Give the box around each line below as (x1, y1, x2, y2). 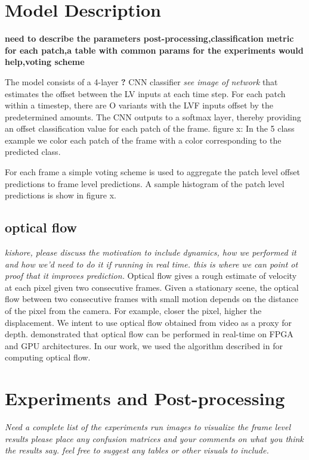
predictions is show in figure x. (5, 189, 116, 201)
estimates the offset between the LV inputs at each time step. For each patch (5, 87, 286, 100)
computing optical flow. (5, 351, 91, 363)
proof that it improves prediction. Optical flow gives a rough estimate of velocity (5, 269, 297, 282)
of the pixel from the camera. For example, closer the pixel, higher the (5, 304, 262, 317)
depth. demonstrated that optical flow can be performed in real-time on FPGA (5, 328, 293, 340)
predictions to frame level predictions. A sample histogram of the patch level (5, 177, 285, 189)
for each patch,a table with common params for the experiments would (5, 43, 304, 56)
